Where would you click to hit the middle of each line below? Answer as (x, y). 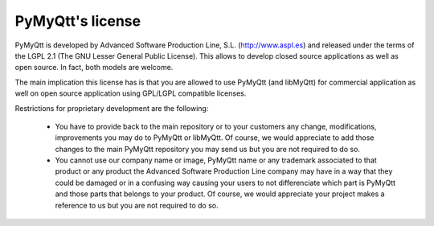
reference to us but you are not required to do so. (137, 205)
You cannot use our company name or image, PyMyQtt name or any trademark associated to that (216, 160)
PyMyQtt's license (78, 21)
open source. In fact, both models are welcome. (94, 68)
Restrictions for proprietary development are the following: (112, 108)
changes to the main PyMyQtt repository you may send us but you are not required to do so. (208, 149)
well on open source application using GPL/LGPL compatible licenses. (131, 93)
